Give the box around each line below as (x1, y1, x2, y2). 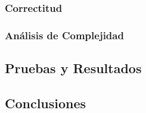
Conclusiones (5, 93, 86, 112)
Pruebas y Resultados (5, 59, 142, 77)
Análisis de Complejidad (5, 27, 124, 42)
